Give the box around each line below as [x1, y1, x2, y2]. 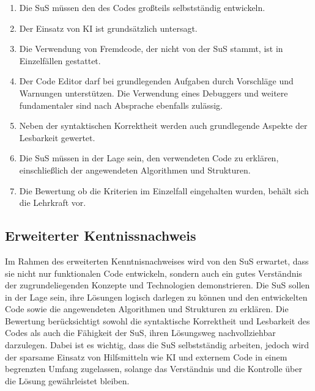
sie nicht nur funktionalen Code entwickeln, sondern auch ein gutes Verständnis [5, 266, 302, 279]
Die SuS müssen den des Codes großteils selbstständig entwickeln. [19, 1, 265, 13]
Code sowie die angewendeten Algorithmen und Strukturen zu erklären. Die [5, 302, 289, 315]
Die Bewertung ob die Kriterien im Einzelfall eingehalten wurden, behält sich [19, 184, 309, 197]
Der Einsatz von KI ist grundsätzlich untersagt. [19, 21, 198, 34]
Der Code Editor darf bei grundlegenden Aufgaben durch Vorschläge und [19, 75, 294, 87]
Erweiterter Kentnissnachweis [5, 226, 196, 245]
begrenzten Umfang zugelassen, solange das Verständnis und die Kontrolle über [5, 362, 302, 375]
